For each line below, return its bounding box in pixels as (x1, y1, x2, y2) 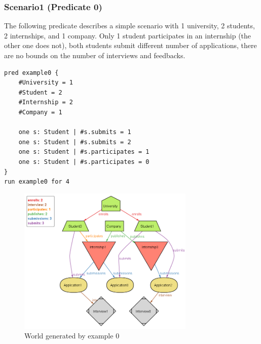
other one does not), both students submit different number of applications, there (4, 40, 257, 51)
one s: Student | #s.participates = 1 (18, 148, 150, 156)
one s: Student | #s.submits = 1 (18, 128, 131, 136)
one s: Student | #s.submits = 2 (18, 138, 131, 146)
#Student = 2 (18, 89, 62, 96)
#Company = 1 (18, 108, 62, 116)
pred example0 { (4, 69, 59, 76)
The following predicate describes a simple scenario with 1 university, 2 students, (4, 20, 255, 31)
